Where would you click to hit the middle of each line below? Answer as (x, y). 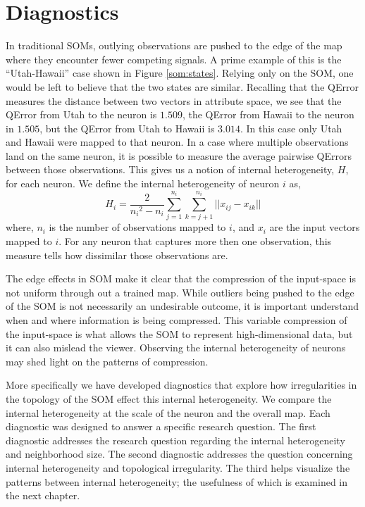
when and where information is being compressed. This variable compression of (177, 319)
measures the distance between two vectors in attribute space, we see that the (174, 100)
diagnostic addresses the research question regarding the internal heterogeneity (175, 440)
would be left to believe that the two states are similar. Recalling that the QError (182, 86)
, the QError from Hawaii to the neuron (268, 114)
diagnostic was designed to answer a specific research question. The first (161, 426)
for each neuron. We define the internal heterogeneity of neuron (143, 183)
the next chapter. (43, 495)
